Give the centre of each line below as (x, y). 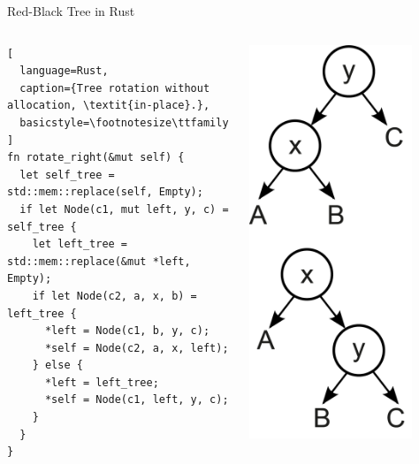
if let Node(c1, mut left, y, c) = (124, 209)
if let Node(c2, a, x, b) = (114, 296)
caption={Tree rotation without (115, 88)
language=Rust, (64, 71)
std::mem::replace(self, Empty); (105, 192)
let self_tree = (67, 175)
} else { (57, 365)
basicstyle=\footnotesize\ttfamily (124, 122)
